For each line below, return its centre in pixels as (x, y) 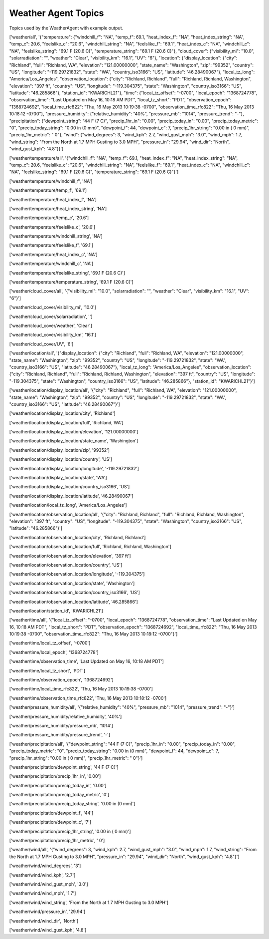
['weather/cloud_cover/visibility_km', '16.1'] (53, 335)
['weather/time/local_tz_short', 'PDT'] (47, 670)
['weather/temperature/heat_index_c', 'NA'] (53, 254)
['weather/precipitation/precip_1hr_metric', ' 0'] (57, 841)
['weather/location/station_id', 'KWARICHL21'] (56, 611)
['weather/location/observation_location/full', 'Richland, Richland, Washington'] (90, 547)
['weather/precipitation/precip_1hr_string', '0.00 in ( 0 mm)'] (70, 831)
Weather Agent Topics (57, 13)
